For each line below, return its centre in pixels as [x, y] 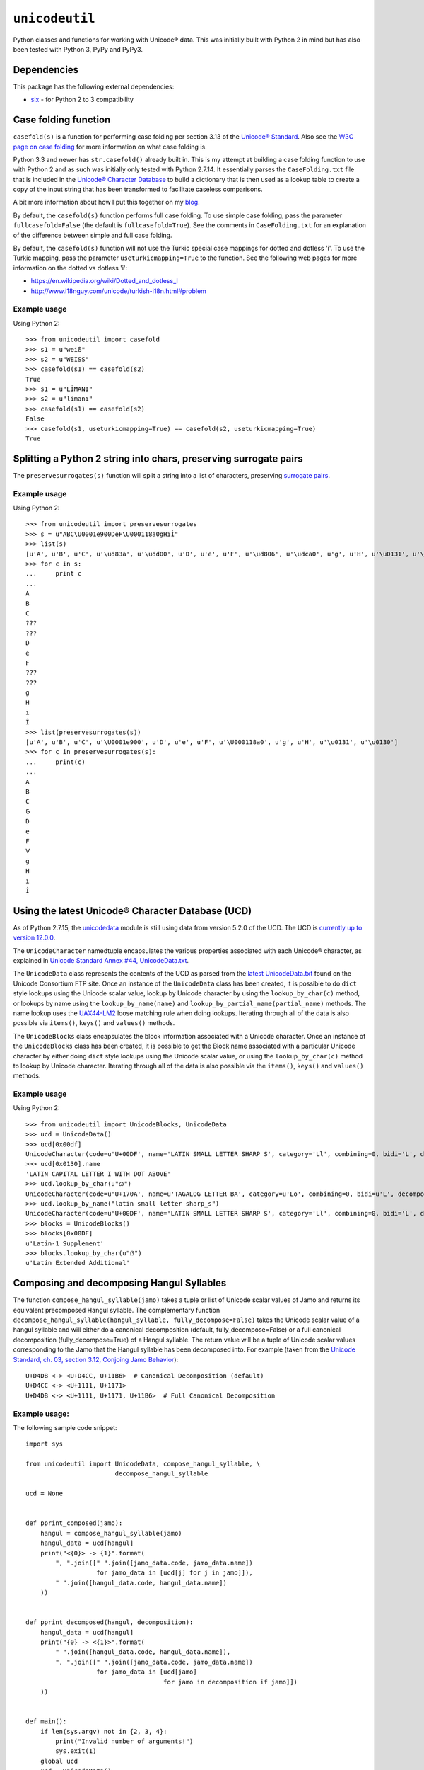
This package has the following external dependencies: [94, 86]
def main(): [46, 1722]
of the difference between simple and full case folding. [93, 235]
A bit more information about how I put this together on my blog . [107, 202]
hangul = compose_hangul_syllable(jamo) [111, 1533]
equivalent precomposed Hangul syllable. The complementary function [117, 1310]
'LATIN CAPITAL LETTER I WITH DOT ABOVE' [98, 1174]
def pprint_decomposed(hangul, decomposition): [110, 1622]
